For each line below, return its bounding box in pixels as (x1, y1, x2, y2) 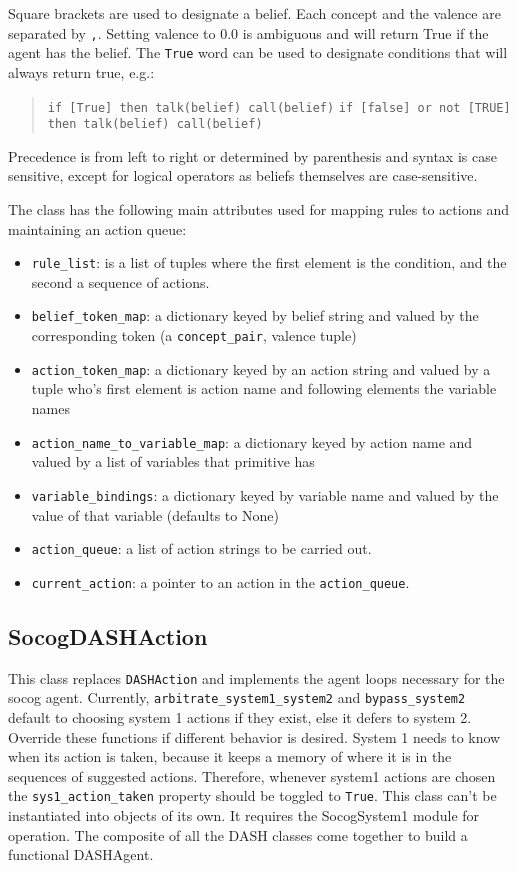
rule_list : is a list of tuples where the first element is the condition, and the (31, 252, 507, 273)
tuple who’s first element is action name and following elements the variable (31, 378, 497, 399)
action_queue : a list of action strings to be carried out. (31, 538, 372, 559)
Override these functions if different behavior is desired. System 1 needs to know (8, 726, 501, 747)
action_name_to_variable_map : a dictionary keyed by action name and (31, 431, 473, 452)
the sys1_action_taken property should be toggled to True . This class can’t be (8, 785, 497, 806)
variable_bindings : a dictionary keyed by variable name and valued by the (31, 484, 499, 505)
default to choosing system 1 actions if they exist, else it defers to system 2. (8, 706, 472, 727)
